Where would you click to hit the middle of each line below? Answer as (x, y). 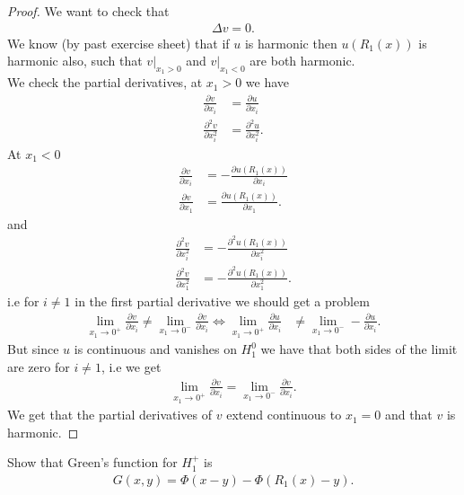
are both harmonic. (302, 61)
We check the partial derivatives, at (105, 82)
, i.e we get (131, 366)
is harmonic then (291, 43)
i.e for (23, 301)
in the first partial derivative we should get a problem (222, 301)
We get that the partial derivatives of (110, 415)
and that (408, 415)
